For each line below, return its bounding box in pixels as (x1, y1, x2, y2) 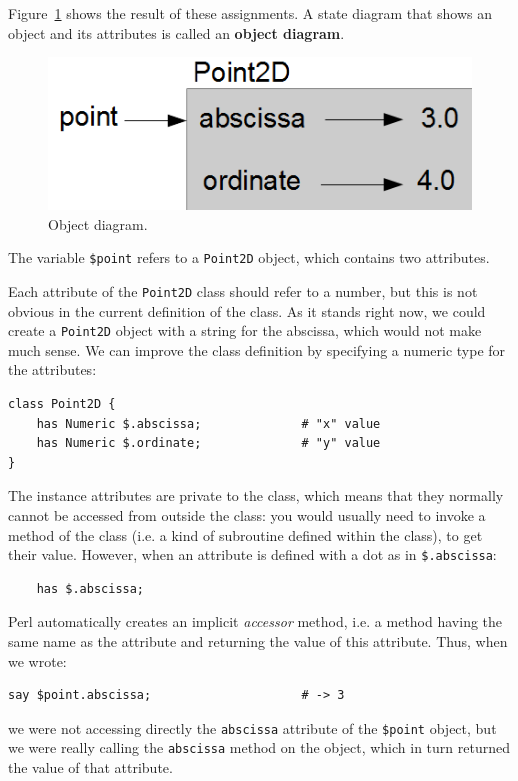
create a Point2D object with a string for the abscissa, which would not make (8, 320, 482, 341)
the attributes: (8, 359, 97, 380)
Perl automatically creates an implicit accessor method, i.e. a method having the (8, 611, 503, 632)
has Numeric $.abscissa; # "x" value (36, 416, 381, 431)
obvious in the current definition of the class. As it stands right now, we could (8, 300, 486, 321)
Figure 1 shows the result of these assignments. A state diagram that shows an (8, 3, 493, 23)
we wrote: (8, 650, 67, 671)
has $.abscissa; (36, 581, 145, 596)
